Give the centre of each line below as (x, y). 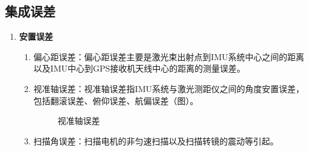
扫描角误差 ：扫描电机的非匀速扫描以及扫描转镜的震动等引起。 (156, 140)
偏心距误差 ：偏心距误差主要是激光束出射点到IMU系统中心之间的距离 (169, 56)
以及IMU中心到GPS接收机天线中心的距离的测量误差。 (139, 68)
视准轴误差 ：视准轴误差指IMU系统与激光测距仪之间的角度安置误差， (169, 88)
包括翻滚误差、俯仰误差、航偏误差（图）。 (116, 100)
